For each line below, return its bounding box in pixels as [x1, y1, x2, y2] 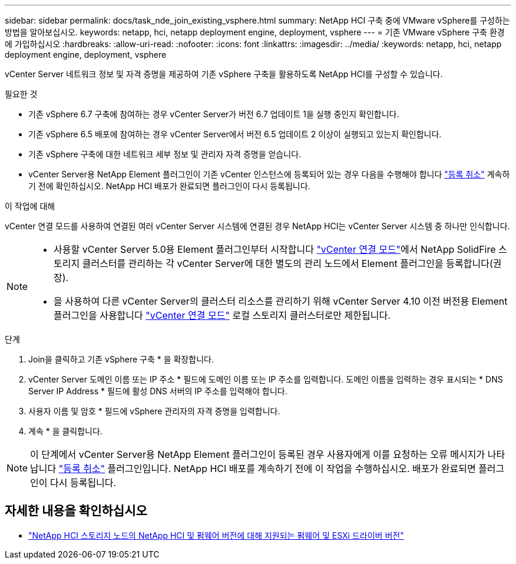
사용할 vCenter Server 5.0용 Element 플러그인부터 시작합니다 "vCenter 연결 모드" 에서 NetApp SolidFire [54, 243, 496, 255]
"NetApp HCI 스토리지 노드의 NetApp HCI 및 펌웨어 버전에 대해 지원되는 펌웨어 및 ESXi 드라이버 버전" [28, 530, 404, 540]
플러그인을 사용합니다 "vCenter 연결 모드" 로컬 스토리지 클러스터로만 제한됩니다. [54, 309, 391, 321]
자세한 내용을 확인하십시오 [5, 503, 147, 519]
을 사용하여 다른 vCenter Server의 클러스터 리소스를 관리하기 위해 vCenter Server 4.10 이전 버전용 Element [54, 295, 508, 307]
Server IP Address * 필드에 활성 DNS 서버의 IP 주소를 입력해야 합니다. [28, 386, 287, 396]
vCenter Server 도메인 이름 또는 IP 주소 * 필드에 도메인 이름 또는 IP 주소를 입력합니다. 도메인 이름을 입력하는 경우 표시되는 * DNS [28, 374, 503, 384]
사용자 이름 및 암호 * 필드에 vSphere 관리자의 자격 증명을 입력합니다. [28, 406, 280, 416]
